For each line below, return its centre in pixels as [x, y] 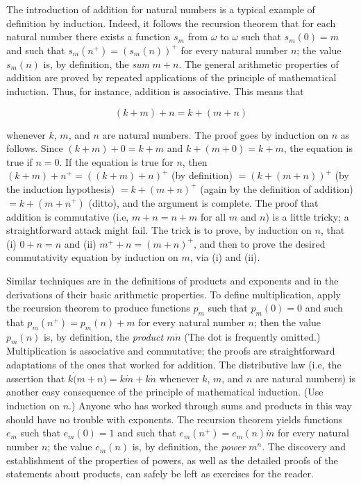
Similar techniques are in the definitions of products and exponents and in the [173, 280]
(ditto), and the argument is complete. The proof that [203, 202]
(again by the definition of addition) [277, 188]
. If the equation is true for [116, 161]
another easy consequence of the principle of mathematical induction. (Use [165, 392]
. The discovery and [304, 446]
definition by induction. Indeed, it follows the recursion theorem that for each [171, 23]
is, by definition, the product [103, 336]
